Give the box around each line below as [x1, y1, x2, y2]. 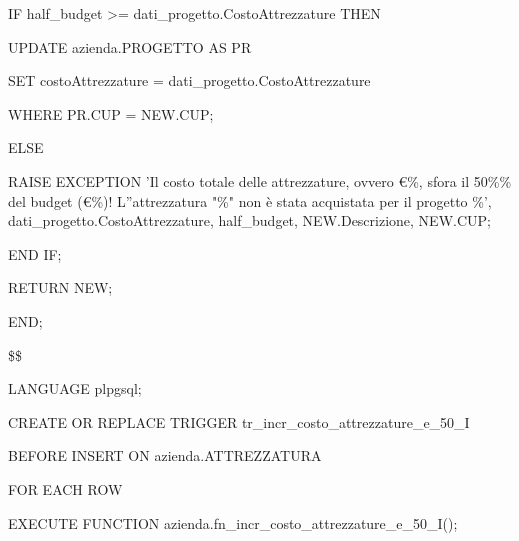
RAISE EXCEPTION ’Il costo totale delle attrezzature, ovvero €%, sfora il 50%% [8, 170, 512, 191]
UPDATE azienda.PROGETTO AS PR [8, 36, 252, 57]
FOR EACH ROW [8, 478, 123, 499]
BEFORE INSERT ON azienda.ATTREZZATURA [8, 445, 322, 466]
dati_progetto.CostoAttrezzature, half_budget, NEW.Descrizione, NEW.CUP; [8, 210, 491, 231]
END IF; [8, 243, 62, 264]
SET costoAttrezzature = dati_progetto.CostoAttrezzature [8, 70, 371, 91]
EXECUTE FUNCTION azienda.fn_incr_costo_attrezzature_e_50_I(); [8, 512, 458, 533]
